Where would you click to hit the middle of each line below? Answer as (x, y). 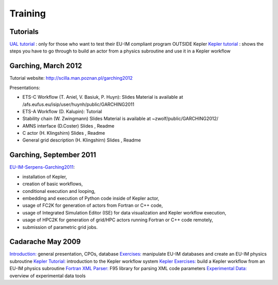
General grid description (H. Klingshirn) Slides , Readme (82, 140)
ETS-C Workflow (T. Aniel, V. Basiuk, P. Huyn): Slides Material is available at (103, 97)
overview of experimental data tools (48, 276)
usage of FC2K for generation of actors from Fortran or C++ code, (93, 205)
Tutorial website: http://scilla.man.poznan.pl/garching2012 (71, 78)
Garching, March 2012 (46, 66)
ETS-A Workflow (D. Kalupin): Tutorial (62, 111)
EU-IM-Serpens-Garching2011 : (42, 167)
